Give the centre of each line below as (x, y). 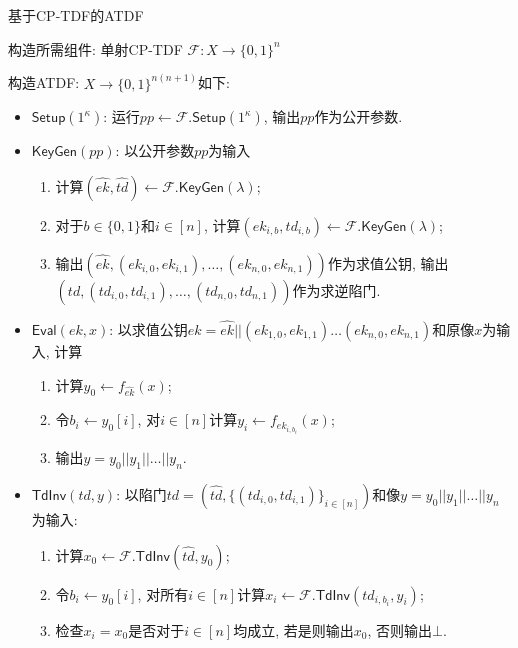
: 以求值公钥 (148, 329)
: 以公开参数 (155, 150)
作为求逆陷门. (336, 289)
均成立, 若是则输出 (293, 629)
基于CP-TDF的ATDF (76, 15)
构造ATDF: (44, 82)
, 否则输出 (399, 629)
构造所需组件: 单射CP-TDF (95, 48)
